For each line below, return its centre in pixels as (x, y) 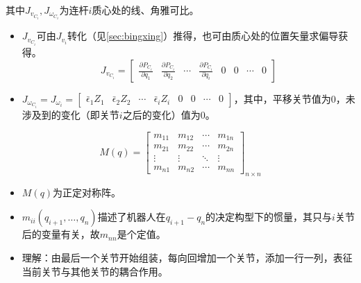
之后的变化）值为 (161, 114)
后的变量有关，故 (61, 234)
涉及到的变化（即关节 (70, 114)
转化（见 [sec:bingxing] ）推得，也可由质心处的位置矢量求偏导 (203, 36)
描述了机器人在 (132, 217)
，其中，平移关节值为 (282, 98)
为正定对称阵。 (87, 192)
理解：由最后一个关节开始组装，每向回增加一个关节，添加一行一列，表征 (187, 258)
